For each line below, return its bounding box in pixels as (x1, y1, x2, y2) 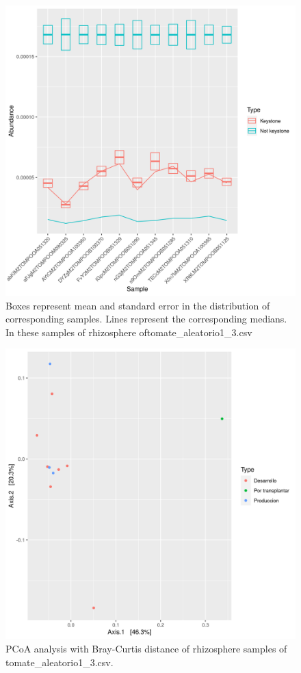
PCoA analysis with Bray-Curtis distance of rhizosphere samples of (5, 641, 287, 655)
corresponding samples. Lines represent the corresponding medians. (5, 312, 287, 326)
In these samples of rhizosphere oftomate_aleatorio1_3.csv (5, 325, 252, 339)
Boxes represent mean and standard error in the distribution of (5, 298, 270, 312)
